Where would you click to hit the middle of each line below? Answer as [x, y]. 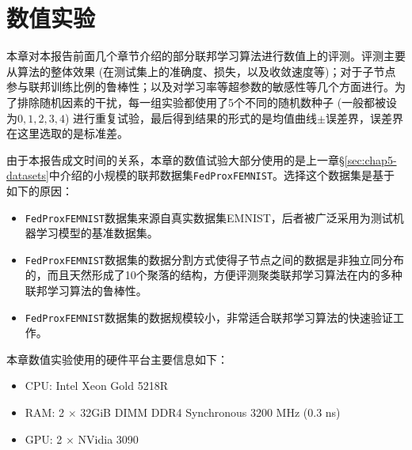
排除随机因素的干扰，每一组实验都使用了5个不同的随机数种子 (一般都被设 [207, 102]
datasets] [28, 175]
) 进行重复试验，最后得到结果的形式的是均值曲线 [191, 117]
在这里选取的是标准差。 [67, 133]
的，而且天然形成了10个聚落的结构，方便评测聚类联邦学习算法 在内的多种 [214, 275]
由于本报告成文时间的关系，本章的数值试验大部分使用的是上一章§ [175, 159]
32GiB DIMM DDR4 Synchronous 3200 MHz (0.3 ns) [210, 412]
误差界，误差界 [364, 117]
